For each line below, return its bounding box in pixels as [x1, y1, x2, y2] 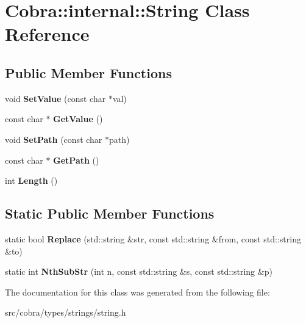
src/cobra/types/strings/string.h [5, 306, 126, 319]
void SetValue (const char [5, 92, 106, 104]
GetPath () [53, 153, 99, 166]
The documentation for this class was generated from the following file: [5, 285, 270, 298]
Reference [5, 21, 90, 46]
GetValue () [53, 112, 103, 125]
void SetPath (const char [5, 132, 102, 145]
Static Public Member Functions [5, 204, 215, 223]
